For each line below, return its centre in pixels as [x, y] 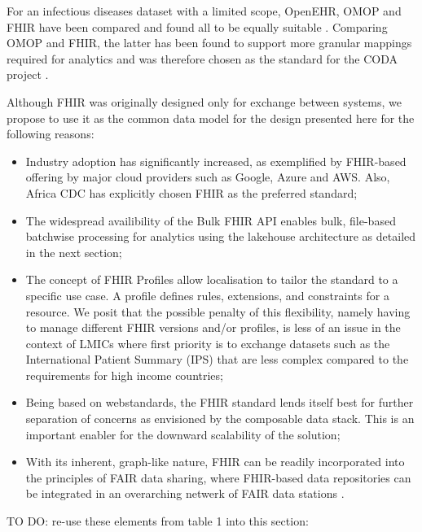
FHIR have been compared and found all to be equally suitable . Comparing [197, 26]
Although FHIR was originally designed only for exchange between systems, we [204, 101]
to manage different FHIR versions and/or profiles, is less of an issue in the [213, 327]
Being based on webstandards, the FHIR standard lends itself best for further [220, 402]
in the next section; [74, 252]
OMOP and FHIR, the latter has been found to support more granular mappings [209, 43]
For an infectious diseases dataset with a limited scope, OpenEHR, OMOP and [204, 11]
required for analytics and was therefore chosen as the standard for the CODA [202, 58]
